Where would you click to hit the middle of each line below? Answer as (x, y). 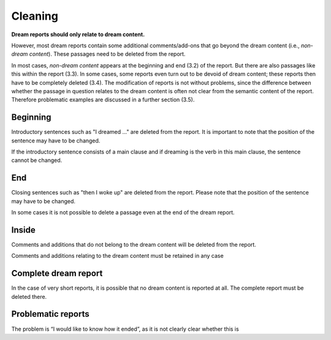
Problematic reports (50, 314)
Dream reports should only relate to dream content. (78, 34)
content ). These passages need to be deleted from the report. (107, 54)
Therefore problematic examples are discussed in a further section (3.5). (103, 100)
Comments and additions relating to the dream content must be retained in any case (117, 256)
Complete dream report (57, 273)
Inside (24, 230)
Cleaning (35, 16)
